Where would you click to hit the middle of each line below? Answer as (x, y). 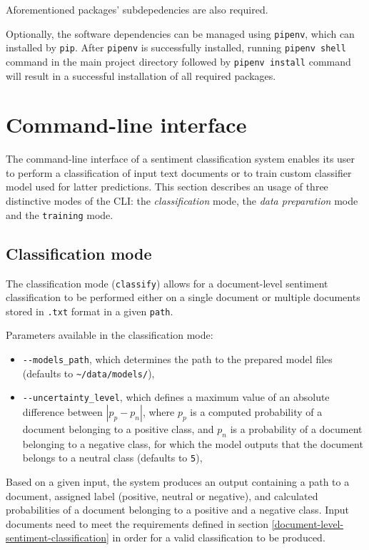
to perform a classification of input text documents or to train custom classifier (179, 172)
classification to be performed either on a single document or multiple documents (183, 297)
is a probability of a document (296, 428)
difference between (62, 411)
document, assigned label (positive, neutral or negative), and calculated (162, 495)
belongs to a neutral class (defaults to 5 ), (112, 458)
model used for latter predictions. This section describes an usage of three (167, 187)
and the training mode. (60, 214)
